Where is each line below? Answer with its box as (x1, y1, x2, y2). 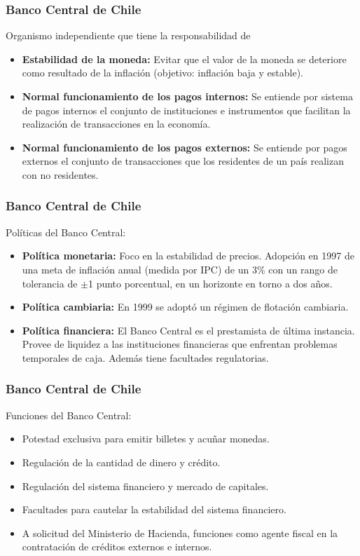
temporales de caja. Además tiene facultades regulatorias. (22, 350, 269, 365)
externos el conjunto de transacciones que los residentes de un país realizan (22, 154, 344, 168)
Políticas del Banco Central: (6, 224, 126, 239)
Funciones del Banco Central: (6, 407, 132, 422)
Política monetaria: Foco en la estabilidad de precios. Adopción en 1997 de (22, 248, 354, 263)
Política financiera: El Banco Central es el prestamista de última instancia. (22, 323, 355, 337)
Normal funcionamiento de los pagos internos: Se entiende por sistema (22, 89, 353, 103)
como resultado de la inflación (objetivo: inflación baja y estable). (22, 65, 303, 80)
